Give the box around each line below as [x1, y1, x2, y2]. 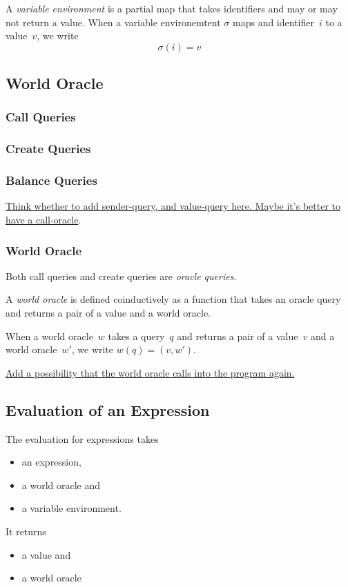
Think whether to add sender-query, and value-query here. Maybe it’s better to [6, 199, 340, 213]
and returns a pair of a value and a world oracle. [6, 306, 211, 320]
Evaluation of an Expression [6, 399, 210, 420]
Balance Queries [6, 172, 97, 189]
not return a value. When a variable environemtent [6, 14, 221, 29]
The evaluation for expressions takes [6, 431, 159, 446]
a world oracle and [21, 477, 101, 492]
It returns [6, 524, 46, 539]
